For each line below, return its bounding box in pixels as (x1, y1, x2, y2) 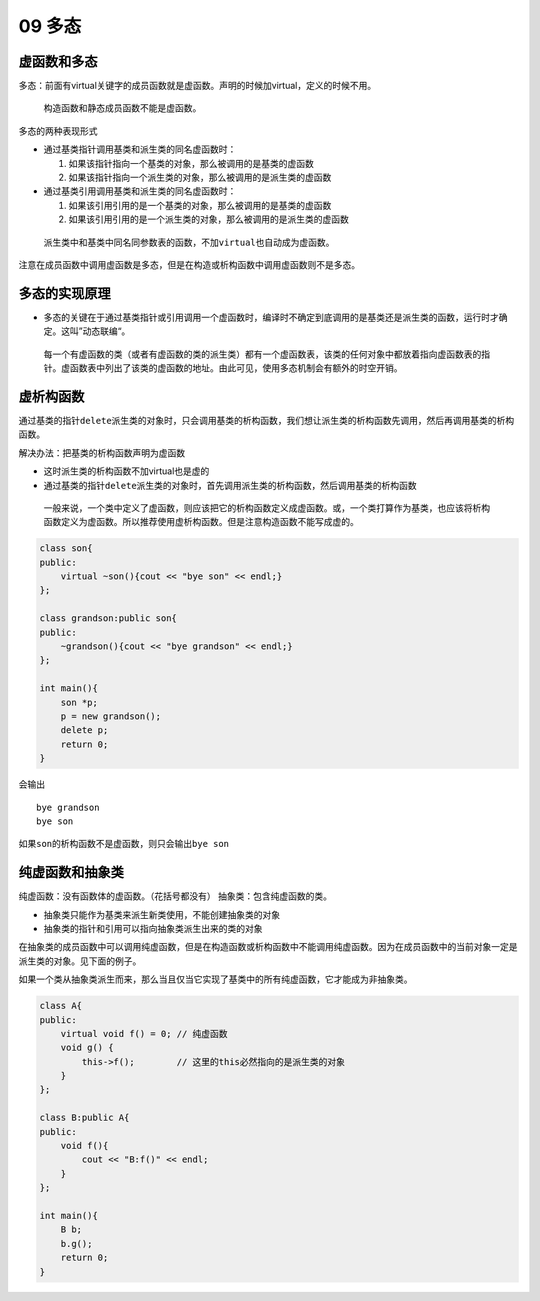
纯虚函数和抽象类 (18, 864, 124, 881)
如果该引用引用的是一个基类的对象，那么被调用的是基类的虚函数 (68, 199, 332, 211)
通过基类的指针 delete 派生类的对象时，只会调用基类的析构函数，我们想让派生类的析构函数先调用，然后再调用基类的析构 (18, 414, 515, 426)
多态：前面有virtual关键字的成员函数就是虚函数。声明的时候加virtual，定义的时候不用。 (18, 80, 377, 92)
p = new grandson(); (60, 710, 162, 722)
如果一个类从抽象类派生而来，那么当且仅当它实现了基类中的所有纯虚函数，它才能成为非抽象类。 (18, 973, 413, 985)
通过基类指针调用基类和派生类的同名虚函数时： (43, 143, 237, 155)
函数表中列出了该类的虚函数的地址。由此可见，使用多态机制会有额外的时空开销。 (69, 362, 403, 374)
